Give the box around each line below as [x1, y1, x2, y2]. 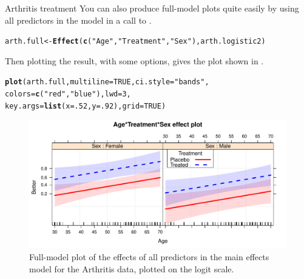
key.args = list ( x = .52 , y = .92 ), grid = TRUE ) [5, 101, 166, 110]
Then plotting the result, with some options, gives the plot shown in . [5, 54, 264, 67]
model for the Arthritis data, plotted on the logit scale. [29, 262, 234, 275]
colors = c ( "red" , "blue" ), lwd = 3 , [5, 90, 131, 99]
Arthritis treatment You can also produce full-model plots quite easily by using [5, 2, 299, 14]
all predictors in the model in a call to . [5, 13, 152, 26]
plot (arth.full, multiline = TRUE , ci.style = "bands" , [5, 78, 209, 87]
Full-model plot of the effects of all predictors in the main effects [29, 250, 269, 263]
